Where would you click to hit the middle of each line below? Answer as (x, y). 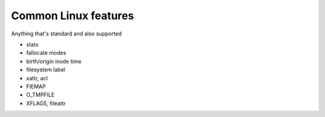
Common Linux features (73, 16)
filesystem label (46, 70)
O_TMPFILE (40, 95)
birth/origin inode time (54, 61)
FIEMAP (36, 86)
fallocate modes (46, 53)
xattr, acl (37, 78)
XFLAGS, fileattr (46, 103)
